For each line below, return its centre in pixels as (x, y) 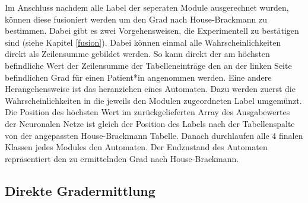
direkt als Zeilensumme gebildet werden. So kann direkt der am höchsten (137, 54)
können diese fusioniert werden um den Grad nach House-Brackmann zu (136, 19)
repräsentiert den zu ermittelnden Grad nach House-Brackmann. (122, 158)
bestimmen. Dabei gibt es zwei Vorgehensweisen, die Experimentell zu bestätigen (152, 31)
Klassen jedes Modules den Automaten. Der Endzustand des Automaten (136, 147)
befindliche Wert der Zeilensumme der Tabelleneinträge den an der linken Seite (148, 65)
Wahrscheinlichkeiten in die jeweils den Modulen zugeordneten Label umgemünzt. (153, 100)
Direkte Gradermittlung (80, 190)
